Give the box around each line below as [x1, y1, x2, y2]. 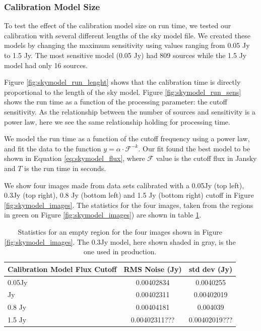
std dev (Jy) [188, 263, 233, 274]
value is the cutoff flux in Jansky [156, 153, 257, 163]
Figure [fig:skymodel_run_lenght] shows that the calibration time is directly [4, 77, 241, 87]
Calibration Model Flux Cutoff [8, 263, 117, 274]
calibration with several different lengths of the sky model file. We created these [4, 30, 250, 40]
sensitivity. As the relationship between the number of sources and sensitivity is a [4, 106, 255, 117]
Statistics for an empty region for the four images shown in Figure [18, 226, 222, 237]
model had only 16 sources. [4, 60, 88, 70]
